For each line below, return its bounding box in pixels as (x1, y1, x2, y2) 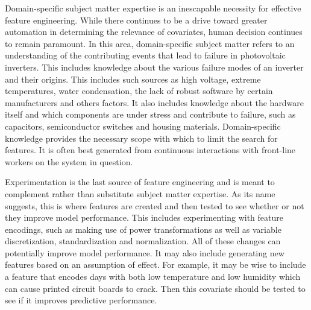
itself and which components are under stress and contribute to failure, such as (5, 108, 296, 121)
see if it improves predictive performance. (5, 294, 157, 306)
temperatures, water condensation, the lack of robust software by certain (5, 84, 273, 97)
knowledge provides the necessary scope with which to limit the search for (5, 131, 278, 144)
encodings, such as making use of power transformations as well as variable (5, 223, 281, 235)
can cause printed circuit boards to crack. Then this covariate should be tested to (5, 282, 306, 294)
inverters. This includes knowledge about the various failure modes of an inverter (5, 60, 304, 73)
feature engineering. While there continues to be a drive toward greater (5, 13, 268, 26)
